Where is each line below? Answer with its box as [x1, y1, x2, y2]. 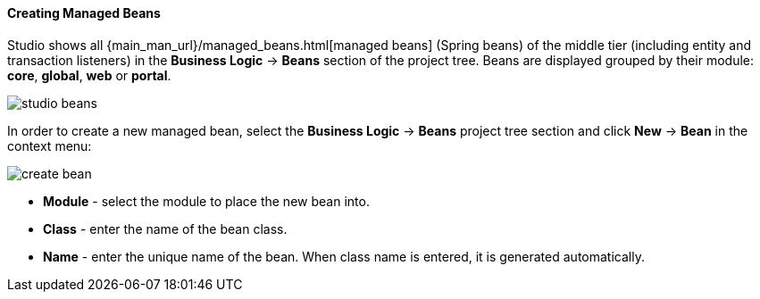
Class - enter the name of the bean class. [43, 220, 288, 237]
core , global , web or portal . [7, 67, 171, 83]
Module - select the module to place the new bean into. [43, 193, 370, 209]
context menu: [7, 137, 92, 154]
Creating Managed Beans [7, 5, 161, 21]
